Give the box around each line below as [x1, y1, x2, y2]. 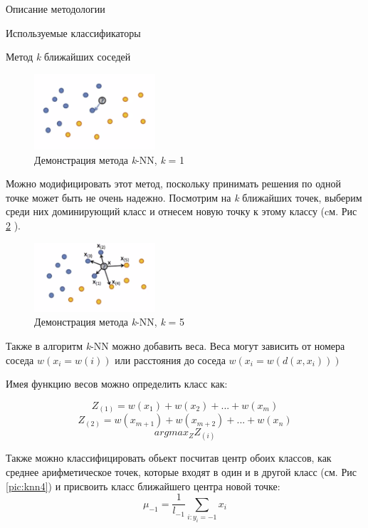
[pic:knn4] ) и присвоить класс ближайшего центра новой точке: [6, 478, 280, 493]
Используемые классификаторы [6, 25, 141, 40]
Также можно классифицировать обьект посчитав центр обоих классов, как [6, 450, 332, 465]
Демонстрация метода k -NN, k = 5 [34, 314, 185, 329]
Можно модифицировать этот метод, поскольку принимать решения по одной [6, 176, 341, 191]
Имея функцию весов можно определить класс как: [6, 376, 228, 391]
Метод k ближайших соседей [6, 49, 131, 64]
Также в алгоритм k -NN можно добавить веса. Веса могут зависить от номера [6, 338, 345, 353]
